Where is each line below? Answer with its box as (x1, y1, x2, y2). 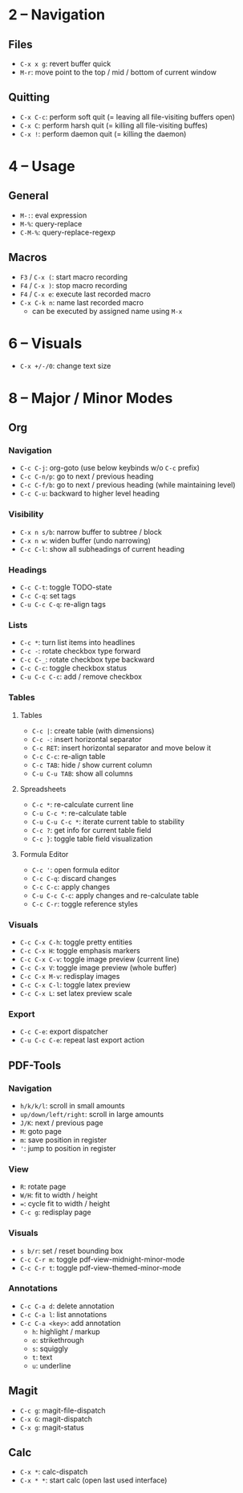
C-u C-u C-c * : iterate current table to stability (31, 817, 184, 826)
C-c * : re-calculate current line (31, 799, 134, 809)
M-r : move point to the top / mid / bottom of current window (19, 67, 217, 77)
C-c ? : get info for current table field (31, 825, 152, 834)
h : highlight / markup (31, 1327, 100, 1336)
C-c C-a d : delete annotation (19, 1301, 115, 1311)
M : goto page (19, 1126, 63, 1136)
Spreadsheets (19, 784, 67, 793)
